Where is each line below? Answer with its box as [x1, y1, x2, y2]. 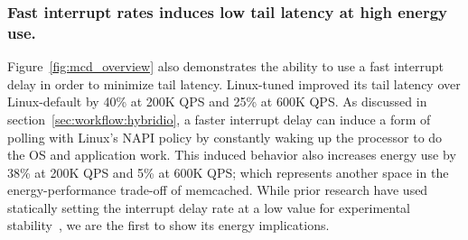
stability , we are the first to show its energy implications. [7, 216, 330, 235]
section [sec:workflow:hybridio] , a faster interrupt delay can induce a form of [7, 109, 431, 128]
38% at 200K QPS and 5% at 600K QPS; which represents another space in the [7, 162, 449, 181]
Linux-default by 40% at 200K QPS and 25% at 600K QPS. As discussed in [7, 92, 427, 111]
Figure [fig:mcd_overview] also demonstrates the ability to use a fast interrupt [7, 57, 445, 76]
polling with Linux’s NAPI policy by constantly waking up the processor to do [7, 127, 443, 146]
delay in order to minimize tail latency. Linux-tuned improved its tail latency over [7, 74, 461, 93]
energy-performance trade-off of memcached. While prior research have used [7, 180, 428, 199]
